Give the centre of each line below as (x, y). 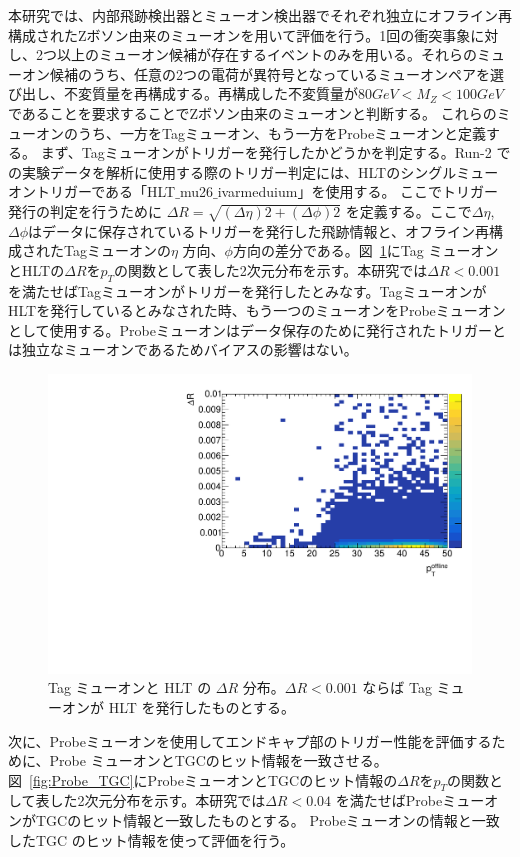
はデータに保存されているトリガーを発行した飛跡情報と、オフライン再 (259, 230)
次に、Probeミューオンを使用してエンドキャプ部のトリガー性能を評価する (250, 740)
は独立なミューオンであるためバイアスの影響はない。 (183, 349)
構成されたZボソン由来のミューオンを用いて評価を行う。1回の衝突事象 (239, 34)
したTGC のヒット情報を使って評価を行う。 (151, 839)
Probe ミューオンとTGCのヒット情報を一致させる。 (218, 760)
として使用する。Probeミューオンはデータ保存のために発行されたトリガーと (257, 329)
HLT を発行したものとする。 (202, 706)
